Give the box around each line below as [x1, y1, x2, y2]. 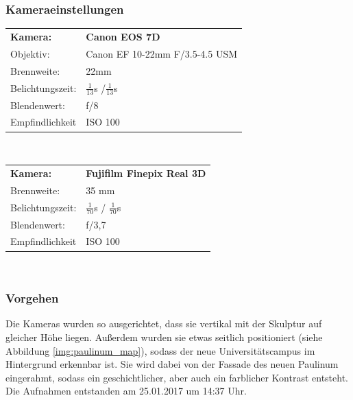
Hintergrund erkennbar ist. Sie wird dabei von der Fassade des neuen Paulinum [5, 357, 339, 371]
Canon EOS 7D [86, 29, 160, 43]
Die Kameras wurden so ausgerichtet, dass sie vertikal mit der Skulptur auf [5, 316, 322, 331]
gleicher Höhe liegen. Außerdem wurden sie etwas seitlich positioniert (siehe [5, 329, 323, 344]
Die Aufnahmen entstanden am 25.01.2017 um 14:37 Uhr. [5, 384, 247, 398]
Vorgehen [5, 290, 59, 307]
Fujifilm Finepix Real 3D [86, 165, 206, 180]
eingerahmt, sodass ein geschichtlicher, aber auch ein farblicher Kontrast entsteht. [5, 370, 349, 384]
